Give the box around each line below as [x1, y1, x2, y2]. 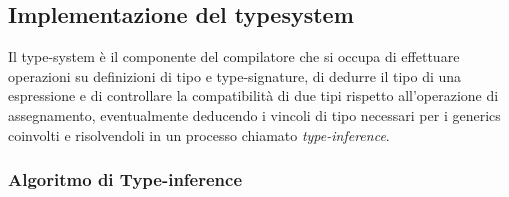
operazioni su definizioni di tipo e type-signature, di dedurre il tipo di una [8, 65, 462, 86]
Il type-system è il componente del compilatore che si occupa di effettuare [8, 46, 460, 67]
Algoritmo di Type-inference [8, 167, 243, 192]
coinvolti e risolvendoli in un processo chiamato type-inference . [8, 124, 390, 145]
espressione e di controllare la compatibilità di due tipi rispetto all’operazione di [8, 85, 499, 106]
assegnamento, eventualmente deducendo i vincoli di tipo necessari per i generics [8, 104, 501, 125]
